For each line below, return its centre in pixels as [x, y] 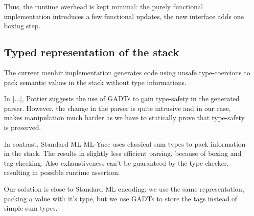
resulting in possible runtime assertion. [62, 172]
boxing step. [22, 26]
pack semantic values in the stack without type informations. [95, 82]
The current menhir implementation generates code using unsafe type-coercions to [127, 72]
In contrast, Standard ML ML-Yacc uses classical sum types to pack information [125, 143]
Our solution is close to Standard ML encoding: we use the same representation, [124, 188]
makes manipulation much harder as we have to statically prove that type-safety [124, 118]
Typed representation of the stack [92, 52]
